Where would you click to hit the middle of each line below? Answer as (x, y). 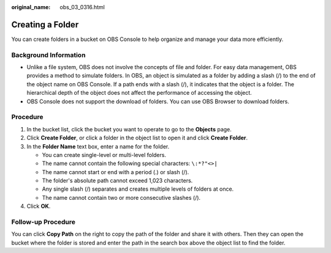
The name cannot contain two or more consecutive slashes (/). (121, 197)
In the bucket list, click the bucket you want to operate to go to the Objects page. (129, 129)
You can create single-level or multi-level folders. (104, 155)
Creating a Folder (45, 24)
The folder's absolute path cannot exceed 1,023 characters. (117, 181)
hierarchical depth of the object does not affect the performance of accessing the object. (139, 93)
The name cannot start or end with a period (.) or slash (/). (116, 172)
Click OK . (39, 206)
